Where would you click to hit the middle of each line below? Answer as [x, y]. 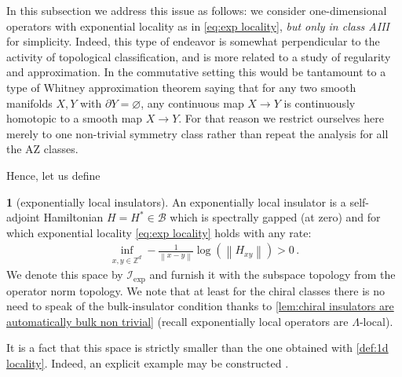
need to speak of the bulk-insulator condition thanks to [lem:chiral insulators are [200, 306]
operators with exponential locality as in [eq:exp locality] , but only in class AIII [198, 26]
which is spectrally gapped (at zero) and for [275, 217]
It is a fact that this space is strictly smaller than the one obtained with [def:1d [197, 348]
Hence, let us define [53, 175]
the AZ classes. [42, 149]
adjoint [23, 217]
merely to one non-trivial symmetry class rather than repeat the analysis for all [197, 133]
